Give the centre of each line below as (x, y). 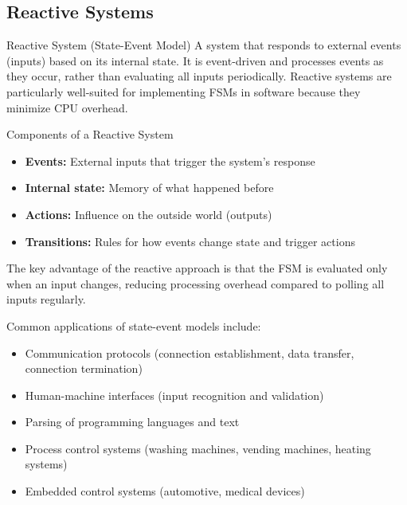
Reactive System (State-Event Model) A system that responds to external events (204, 45)
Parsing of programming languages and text (132, 422)
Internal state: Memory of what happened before (149, 188)
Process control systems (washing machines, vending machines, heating (198, 448)
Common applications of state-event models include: (134, 325)
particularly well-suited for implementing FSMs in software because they (184, 91)
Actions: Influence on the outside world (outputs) (149, 214)
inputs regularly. (46, 299)
